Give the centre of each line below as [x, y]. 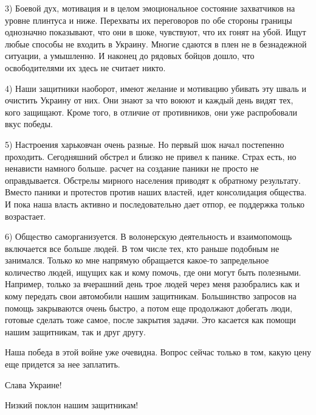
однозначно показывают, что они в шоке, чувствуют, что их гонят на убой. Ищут [156, 32]
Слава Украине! [33, 384]
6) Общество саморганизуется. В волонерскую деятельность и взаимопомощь [149, 236]
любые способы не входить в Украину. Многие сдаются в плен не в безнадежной [156, 44]
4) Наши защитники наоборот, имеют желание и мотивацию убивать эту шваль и [156, 88]
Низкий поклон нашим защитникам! [72, 405]
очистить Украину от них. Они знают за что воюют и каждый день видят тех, [149, 100]
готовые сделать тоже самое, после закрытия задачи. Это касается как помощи [150, 320]
